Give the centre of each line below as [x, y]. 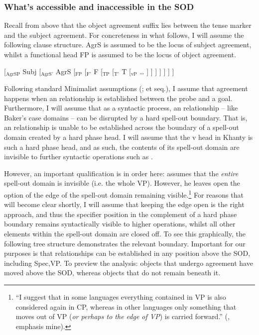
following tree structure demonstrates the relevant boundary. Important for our [125, 243]
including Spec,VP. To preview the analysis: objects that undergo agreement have [129, 263]
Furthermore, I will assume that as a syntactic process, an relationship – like [121, 108]
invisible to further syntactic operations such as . [78, 157]
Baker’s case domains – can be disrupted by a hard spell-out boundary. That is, [126, 117]
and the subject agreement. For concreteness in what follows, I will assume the [124, 35]
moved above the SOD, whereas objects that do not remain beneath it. [112, 273]
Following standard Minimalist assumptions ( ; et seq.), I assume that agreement [126, 88]
